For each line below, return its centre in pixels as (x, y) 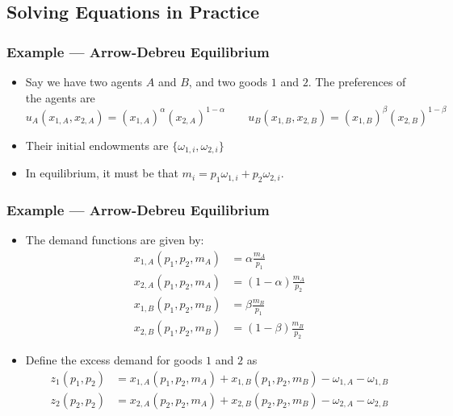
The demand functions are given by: (115, 240)
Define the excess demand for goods (114, 360)
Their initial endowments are (97, 145)
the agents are (60, 97)
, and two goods (228, 81)
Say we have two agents (84, 81)
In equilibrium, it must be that (102, 173)
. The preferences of (357, 81)
